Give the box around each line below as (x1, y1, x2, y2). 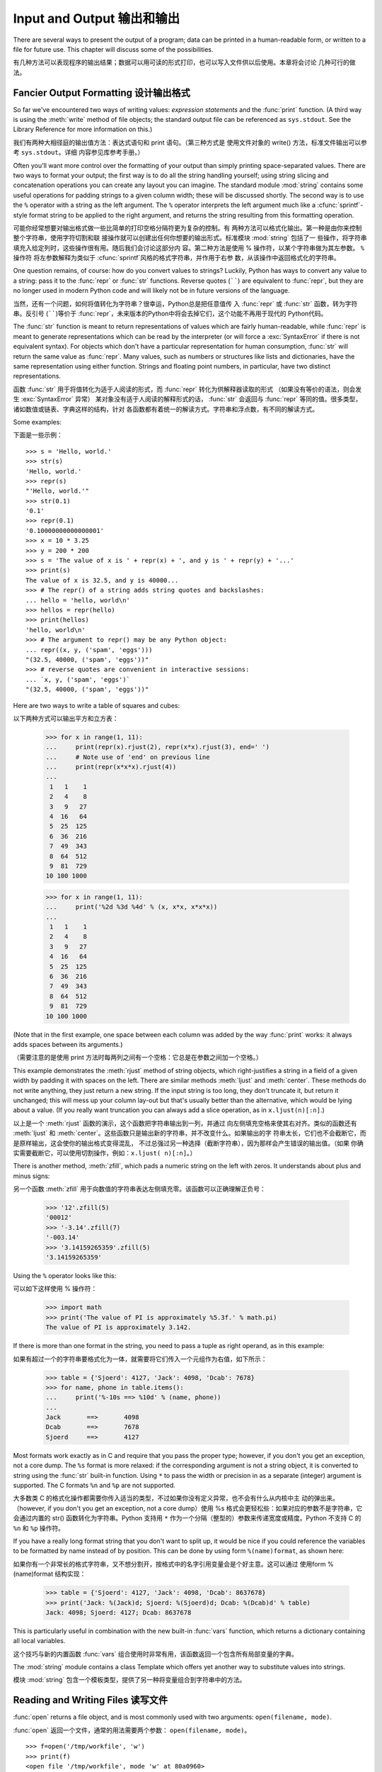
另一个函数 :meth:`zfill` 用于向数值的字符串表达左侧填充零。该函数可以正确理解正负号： (13, 1184, 267, 1194)
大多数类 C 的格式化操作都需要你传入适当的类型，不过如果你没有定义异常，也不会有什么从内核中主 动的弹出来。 (13, 1494, 340, 1503)
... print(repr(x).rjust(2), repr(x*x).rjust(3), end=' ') (45, 743, 270, 751)
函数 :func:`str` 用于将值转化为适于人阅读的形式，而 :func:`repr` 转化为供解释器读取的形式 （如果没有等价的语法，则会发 (13, 385, 362, 393)
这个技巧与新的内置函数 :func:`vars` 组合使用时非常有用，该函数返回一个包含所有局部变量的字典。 (13, 1649, 299, 1658)
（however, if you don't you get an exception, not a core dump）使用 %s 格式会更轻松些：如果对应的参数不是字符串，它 (13, 1503, 363, 1513)
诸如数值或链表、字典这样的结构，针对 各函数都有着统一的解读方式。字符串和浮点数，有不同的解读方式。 (13, 405, 318, 413)
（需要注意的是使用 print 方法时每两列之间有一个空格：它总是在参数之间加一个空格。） (13, 1053, 263, 1062)
